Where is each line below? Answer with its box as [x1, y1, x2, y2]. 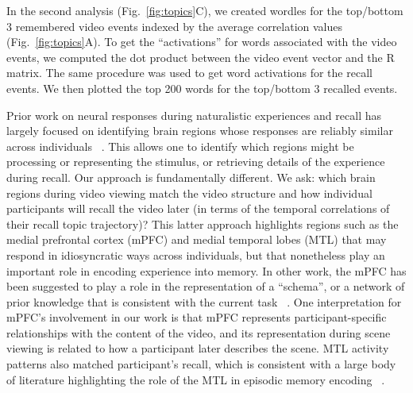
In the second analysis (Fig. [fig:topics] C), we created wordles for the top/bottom [6, 2, 403, 18]
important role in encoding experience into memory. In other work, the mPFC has [6, 262, 407, 279]
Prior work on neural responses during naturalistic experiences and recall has [6, 106, 381, 123]
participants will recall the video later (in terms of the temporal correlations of [6, 200, 390, 217]
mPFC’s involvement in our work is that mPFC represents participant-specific [6, 309, 387, 326]
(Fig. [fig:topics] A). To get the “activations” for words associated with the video [6, 33, 397, 50]
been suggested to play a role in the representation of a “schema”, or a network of [6, 278, 405, 295]
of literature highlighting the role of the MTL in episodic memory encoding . [6, 371, 385, 387]
